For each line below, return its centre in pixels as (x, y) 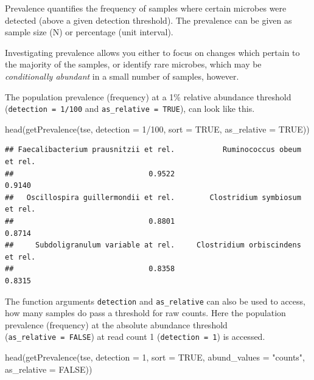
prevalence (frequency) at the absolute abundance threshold (116, 324)
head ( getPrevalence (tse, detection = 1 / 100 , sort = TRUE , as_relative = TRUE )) (157, 129)
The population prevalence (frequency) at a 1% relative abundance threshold (148, 96)
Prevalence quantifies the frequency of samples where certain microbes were (146, 8)
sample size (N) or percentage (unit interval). (89, 32)
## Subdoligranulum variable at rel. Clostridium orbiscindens (153, 245)
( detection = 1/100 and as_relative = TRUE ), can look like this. (130, 109)
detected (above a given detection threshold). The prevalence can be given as (148, 20)
